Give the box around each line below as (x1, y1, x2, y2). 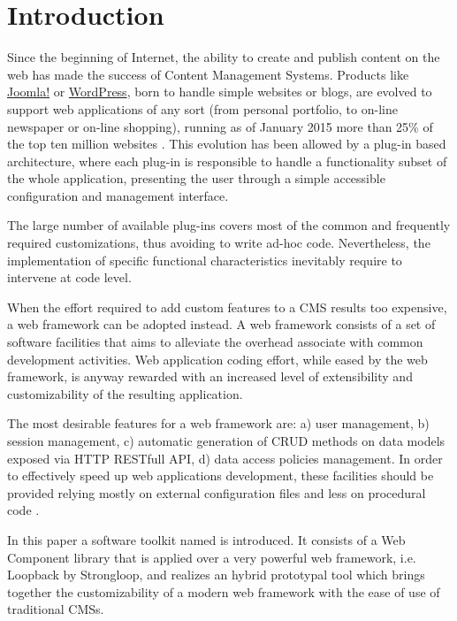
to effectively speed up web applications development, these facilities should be (7, 466, 434, 485)
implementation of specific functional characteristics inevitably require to (7, 250, 402, 269)
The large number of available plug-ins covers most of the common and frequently (7, 216, 451, 234)
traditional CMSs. (7, 600, 104, 618)
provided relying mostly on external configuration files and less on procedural (7, 483, 426, 502)
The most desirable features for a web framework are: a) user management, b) (7, 414, 430, 433)
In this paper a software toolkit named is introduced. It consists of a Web (7, 530, 406, 548)
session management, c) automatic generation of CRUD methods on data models (7, 432, 446, 449)
